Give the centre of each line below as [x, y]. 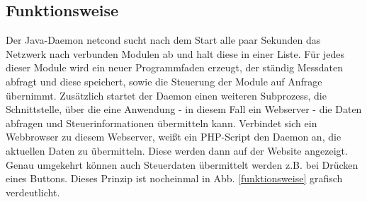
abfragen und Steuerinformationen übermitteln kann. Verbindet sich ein [162, 123]
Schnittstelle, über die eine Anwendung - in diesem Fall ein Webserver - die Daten [184, 109]
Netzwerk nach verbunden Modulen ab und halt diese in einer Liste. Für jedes [175, 53]
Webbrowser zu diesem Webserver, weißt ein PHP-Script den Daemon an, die [174, 137]
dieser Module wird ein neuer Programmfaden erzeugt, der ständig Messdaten [175, 67]
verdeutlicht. [33, 192]
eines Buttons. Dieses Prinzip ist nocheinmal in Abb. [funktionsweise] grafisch [174, 178]
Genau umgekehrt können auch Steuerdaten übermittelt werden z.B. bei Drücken [182, 164]
